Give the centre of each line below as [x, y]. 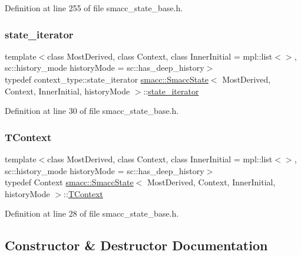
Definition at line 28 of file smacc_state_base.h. [92, 213]
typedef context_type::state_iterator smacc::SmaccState [107, 79]
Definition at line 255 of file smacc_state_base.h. [94, 8]
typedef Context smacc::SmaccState [69, 182]
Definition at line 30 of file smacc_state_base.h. [92, 111]
